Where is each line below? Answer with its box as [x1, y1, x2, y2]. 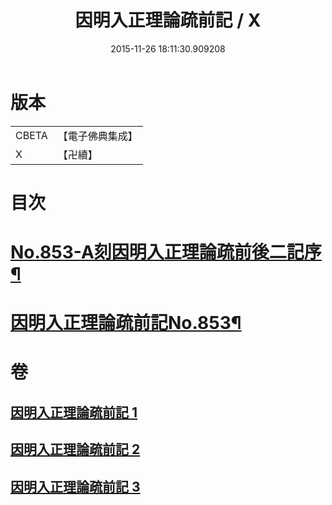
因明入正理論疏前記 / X [74, 9, 262, 32]
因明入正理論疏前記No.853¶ [10, 312, 242, 335]
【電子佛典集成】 [57, 129, 138, 143]
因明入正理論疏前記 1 [10, 404, 138, 421]
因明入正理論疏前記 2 [10, 441, 141, 458]
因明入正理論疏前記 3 [10, 478, 141, 495]
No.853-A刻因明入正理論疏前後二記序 [10, 241, 322, 264]
